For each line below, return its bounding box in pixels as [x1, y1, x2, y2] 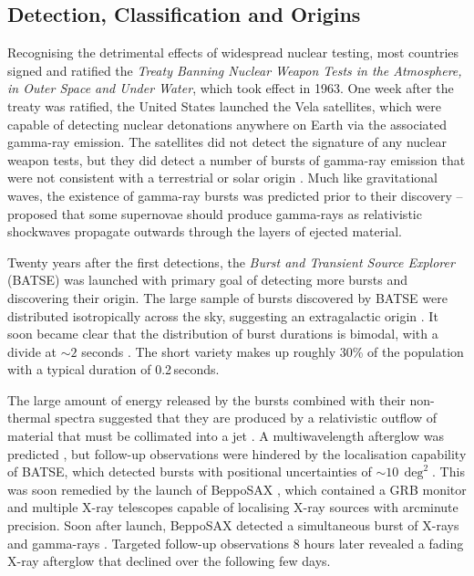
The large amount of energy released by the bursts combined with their [7, 390, 406, 409]
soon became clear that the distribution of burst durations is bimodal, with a [7, 324, 438, 343]
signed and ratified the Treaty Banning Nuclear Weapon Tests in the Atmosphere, [7, 60, 462, 79]
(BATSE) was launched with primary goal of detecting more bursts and [7, 270, 408, 289]
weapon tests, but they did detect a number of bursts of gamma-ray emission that [7, 150, 466, 169]
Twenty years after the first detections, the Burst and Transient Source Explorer [7, 252, 455, 271]
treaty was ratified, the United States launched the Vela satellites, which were [7, 96, 441, 115]
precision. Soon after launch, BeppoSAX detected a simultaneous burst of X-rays [7, 516, 459, 535]
